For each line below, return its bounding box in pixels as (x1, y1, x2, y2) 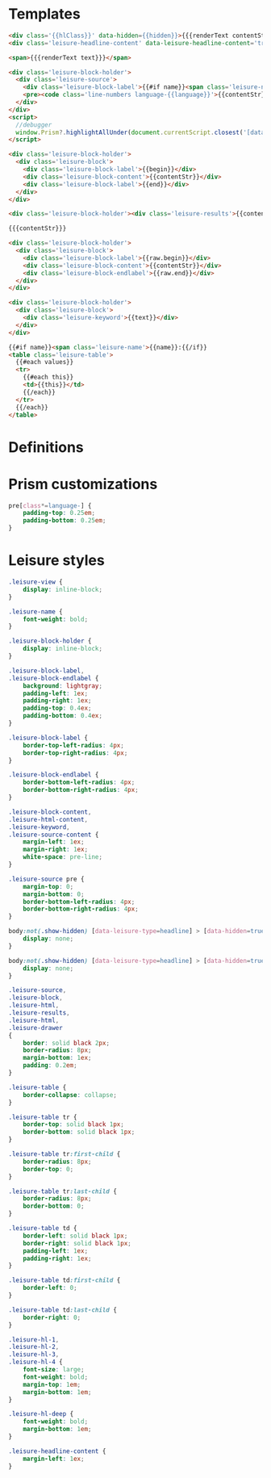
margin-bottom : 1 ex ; (23, 1054, 92, 1062)
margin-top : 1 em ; (23, 1380, 81, 1388)
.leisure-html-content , (8, 815, 89, 823)
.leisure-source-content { (8, 831, 99, 839)
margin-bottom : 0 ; (23, 890, 85, 898)
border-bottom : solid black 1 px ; (23, 1128, 135, 1137)
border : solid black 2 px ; (23, 1039, 110, 1047)
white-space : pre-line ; (23, 853, 103, 861)
